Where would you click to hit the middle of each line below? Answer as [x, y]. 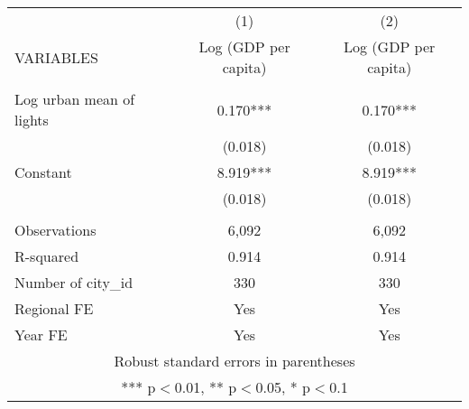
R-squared [47, 256]
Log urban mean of [75, 99]
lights [32, 120]
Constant [43, 172]
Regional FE [54, 308]
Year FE [41, 335]
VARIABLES [56, 57]
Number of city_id [74, 282]
